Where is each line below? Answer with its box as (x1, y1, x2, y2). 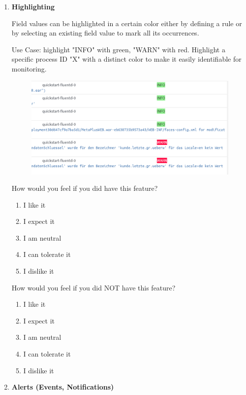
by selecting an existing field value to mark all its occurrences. (11, 28, 199, 38)
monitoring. (11, 63, 47, 73)
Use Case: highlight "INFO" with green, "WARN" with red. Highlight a (11, 44, 225, 54)
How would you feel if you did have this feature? (11, 183, 158, 193)
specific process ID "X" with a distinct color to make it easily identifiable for (11, 54, 242, 64)
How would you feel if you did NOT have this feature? (11, 282, 176, 292)
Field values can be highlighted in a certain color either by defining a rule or (11, 18, 242, 28)
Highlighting (11, 1, 55, 11)
